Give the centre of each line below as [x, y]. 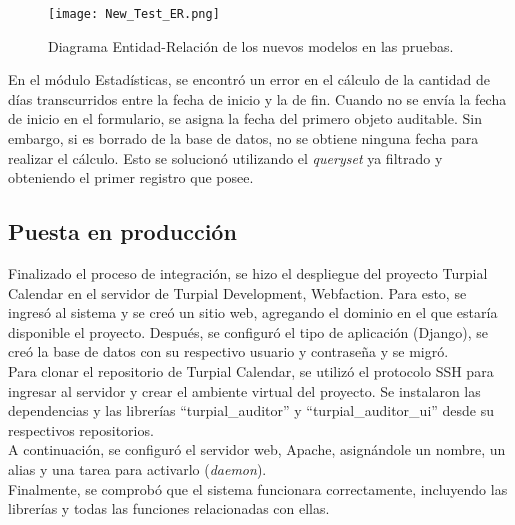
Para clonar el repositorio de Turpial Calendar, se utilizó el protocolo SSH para [251, 370]
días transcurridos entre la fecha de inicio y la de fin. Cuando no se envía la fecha [257, 98]
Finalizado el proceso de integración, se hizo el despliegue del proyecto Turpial [248, 273]
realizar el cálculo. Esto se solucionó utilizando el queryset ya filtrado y [225, 157]
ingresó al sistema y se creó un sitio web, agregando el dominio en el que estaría [253, 312]
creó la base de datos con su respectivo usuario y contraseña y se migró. [228, 351]
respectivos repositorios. [81, 429]
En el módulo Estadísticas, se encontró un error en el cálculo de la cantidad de [249, 79]
